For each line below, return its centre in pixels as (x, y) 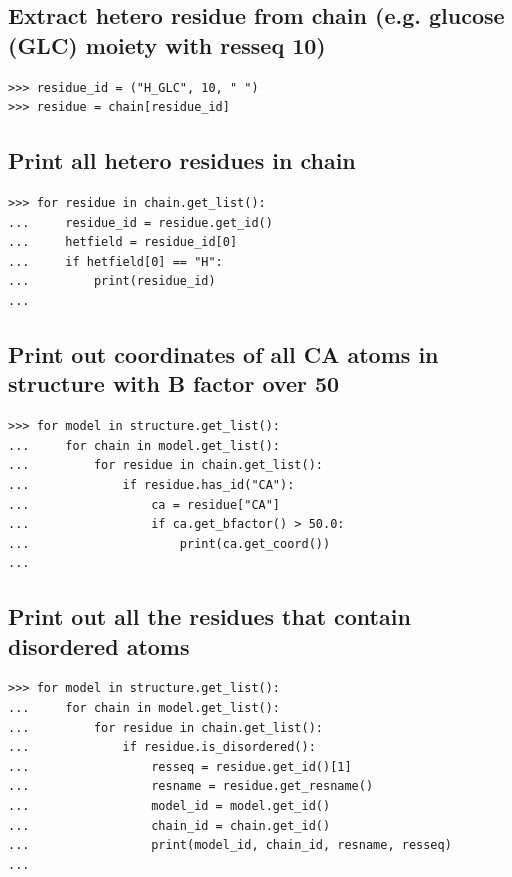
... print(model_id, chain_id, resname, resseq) (230, 845)
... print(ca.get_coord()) (169, 543)
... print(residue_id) (112, 281)
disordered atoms (99, 645)
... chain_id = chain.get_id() (169, 825)
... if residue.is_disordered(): (162, 747)
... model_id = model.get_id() (169, 806)
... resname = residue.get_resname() (191, 786)
